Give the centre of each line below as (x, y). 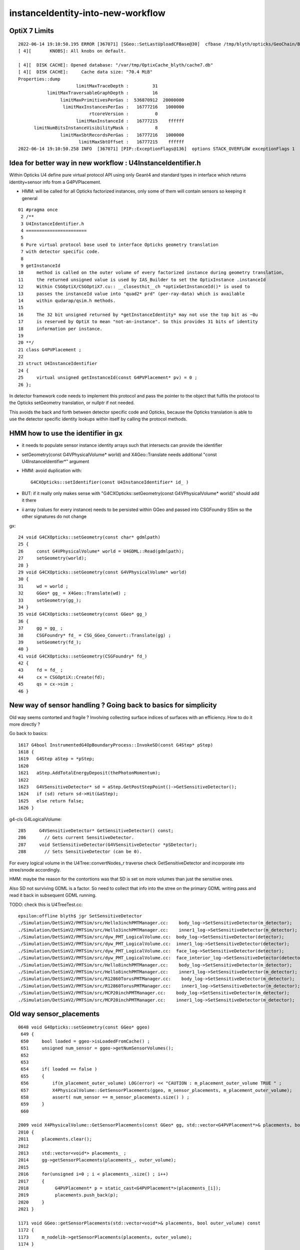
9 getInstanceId (40, 266)
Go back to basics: (28, 733)
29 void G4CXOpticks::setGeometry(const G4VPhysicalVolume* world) (102, 572)
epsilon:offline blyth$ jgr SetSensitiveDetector (80, 916)
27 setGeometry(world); (52, 558)
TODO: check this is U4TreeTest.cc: (46, 904)
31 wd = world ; (43, 586)
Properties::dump (39, 79)
